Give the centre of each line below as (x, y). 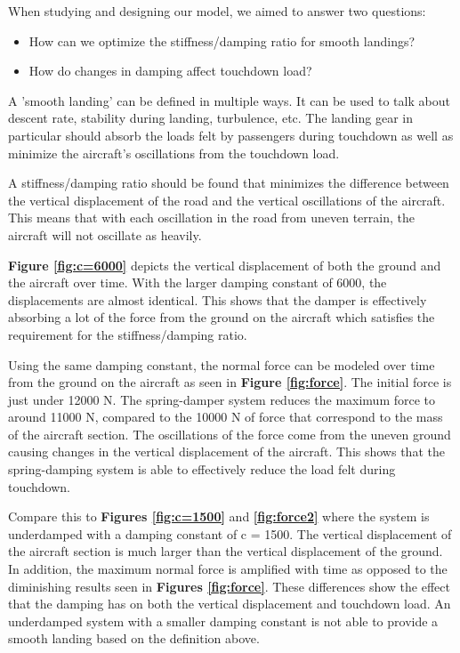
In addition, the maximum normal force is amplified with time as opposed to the (228, 569)
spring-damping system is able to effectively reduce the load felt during (202, 469)
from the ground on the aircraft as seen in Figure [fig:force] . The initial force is (230, 382)
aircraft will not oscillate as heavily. (105, 234)
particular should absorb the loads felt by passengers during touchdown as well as (231, 135)
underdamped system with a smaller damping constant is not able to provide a (223, 621)
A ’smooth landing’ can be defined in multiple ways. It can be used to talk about (229, 100)
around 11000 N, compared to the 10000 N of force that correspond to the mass (226, 417)
